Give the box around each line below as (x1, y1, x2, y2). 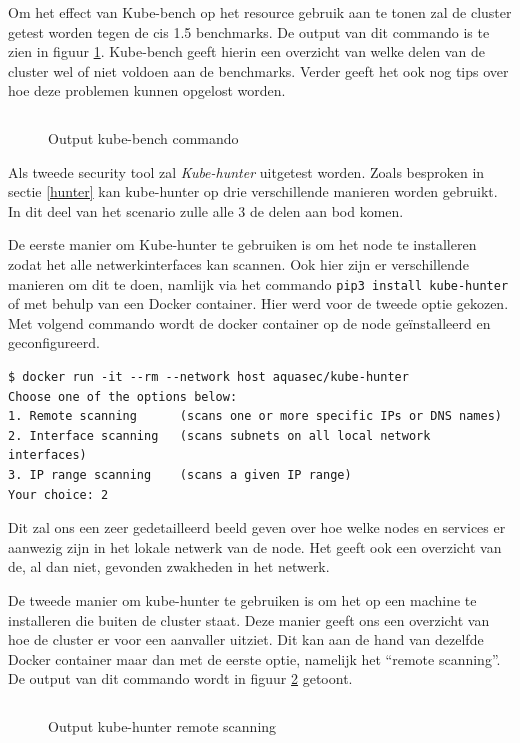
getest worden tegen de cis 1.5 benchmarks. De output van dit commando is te (8, 21, 490, 42)
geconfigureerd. (8, 332, 100, 353)
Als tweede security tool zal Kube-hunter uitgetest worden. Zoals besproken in (8, 161, 485, 182)
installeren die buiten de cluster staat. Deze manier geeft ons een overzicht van (8, 609, 490, 630)
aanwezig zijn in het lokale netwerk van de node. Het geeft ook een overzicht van (8, 536, 502, 557)
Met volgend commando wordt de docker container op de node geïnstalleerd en (8, 312, 491, 333)
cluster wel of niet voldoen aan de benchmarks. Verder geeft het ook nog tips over (8, 60, 509, 81)
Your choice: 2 (8, 487, 109, 502)
